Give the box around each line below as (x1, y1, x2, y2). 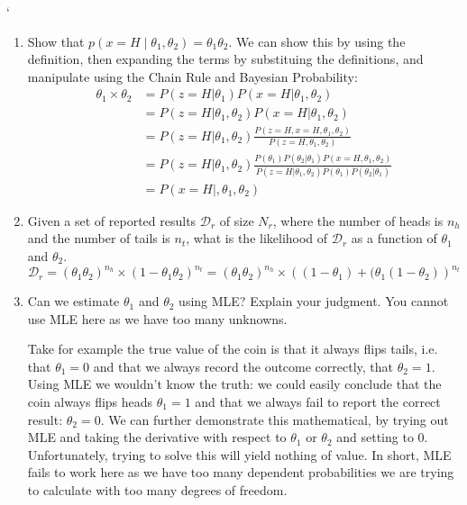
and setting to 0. (336, 428, 428, 446)
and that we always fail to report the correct (195, 392, 441, 411)
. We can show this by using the (228, 32, 406, 50)
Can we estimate (27, 292, 120, 311)
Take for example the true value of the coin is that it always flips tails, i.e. (27, 339, 438, 358)
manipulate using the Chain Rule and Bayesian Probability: (27, 67, 358, 86)
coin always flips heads (27, 392, 153, 411)
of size (219, 211, 254, 230)
